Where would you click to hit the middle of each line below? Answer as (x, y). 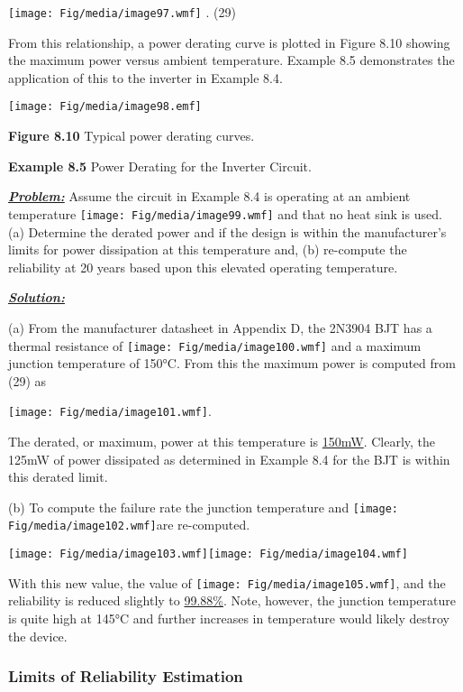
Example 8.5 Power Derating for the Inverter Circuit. (160, 166)
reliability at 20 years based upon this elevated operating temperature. (203, 267)
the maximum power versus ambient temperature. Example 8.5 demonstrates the (231, 60)
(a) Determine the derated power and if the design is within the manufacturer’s (227, 231)
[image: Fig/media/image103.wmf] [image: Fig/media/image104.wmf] (208, 554)
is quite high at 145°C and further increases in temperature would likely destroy (229, 618)
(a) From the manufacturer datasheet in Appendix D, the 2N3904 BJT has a (220, 327)
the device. (38, 636)
